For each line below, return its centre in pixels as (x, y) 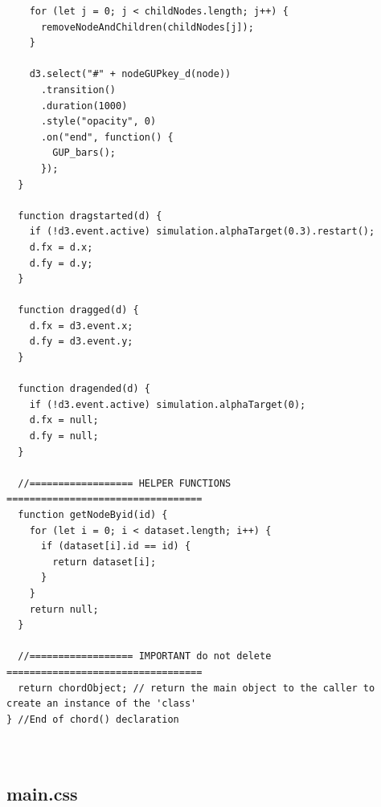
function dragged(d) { (78, 310)
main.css (42, 793)
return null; (64, 609)
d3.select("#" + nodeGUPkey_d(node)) (130, 74)
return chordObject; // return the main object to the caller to (197, 688)
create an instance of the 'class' (102, 704)
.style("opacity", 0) (98, 122)
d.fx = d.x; (61, 247)
